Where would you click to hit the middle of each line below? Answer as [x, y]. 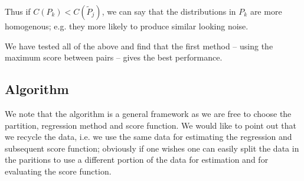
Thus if [18, 11]
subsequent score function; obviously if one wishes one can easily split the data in [152, 148]
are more [266, 11]
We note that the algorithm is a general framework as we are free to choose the [148, 113]
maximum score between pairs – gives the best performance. [114, 57]
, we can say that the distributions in [169, 11]
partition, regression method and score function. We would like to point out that [151, 125]
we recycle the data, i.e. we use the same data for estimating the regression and [148, 137]
